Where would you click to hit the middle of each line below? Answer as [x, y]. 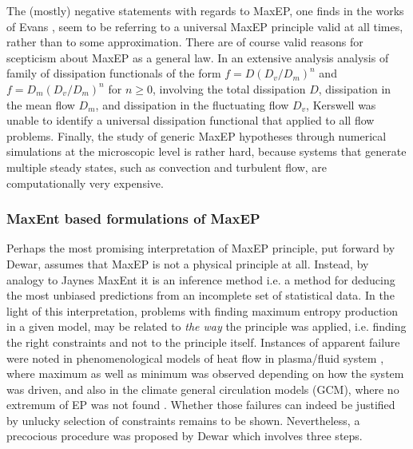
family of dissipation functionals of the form [114, 73]
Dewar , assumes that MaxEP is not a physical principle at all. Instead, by [188, 263]
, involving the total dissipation [229, 88]
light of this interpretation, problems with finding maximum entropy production [203, 310]
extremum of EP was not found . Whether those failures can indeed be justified [201, 405]
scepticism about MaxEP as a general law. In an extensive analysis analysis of [198, 57]
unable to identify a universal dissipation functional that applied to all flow [191, 120]
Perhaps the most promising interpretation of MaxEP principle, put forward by [201, 248]
